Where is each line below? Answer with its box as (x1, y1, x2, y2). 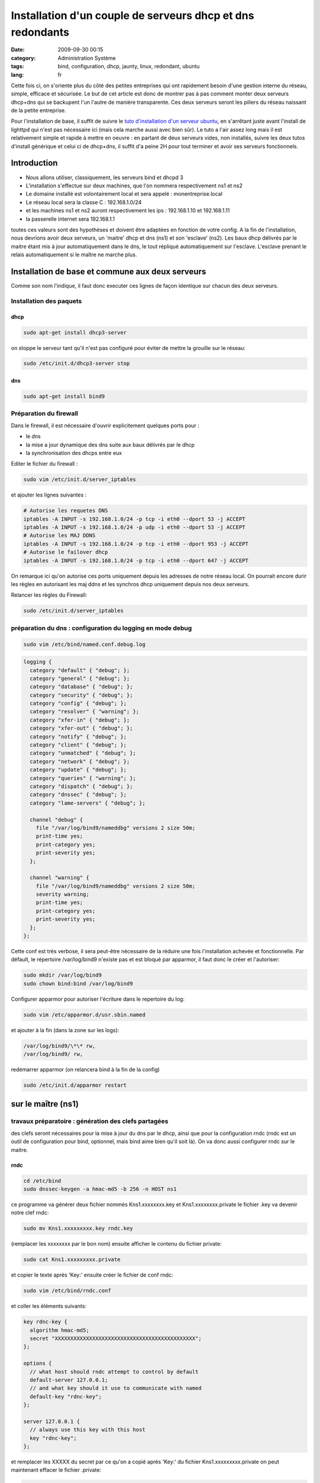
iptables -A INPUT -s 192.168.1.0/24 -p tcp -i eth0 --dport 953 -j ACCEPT (23, 540, 249, 547)
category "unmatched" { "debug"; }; (30, 750, 136, 756)
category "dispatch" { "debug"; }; (30, 783, 133, 790)
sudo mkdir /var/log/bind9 (23, 972, 102, 979)
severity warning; (36, 891, 89, 898)
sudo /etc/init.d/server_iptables (23, 607, 124, 614)
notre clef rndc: (11, 1209, 49, 1216)
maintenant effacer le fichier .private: (11, 1466, 102, 1474)
